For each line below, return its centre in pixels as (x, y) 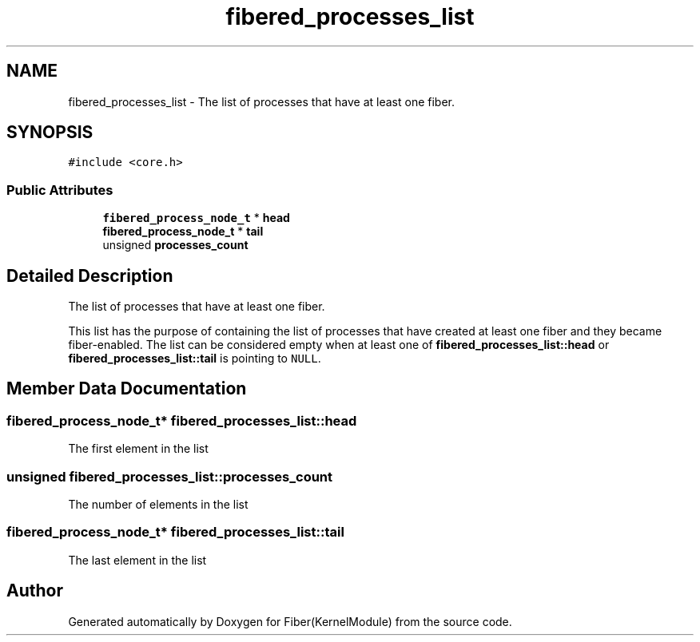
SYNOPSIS (50, 133)
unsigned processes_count (175, 245)
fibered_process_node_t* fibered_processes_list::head (182, 420)
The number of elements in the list (158, 504)
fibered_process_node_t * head (196, 218)
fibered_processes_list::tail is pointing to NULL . (195, 359)
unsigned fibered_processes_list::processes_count (170, 476)
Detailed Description (90, 275)
